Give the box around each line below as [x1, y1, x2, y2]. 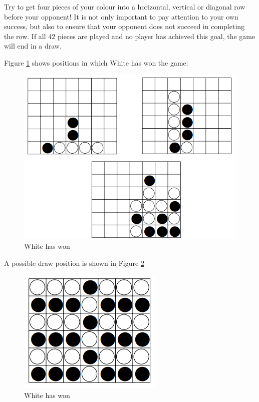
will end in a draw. [4, 41, 62, 51]
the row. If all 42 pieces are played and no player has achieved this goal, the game [4, 31, 255, 41]
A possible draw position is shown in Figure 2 [4, 257, 144, 268]
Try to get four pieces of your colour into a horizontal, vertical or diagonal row [4, 2, 245, 12]
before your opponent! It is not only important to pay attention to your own [4, 11, 238, 22]
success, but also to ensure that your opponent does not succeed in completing [4, 21, 245, 32]
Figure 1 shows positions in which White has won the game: [4, 57, 188, 68]
